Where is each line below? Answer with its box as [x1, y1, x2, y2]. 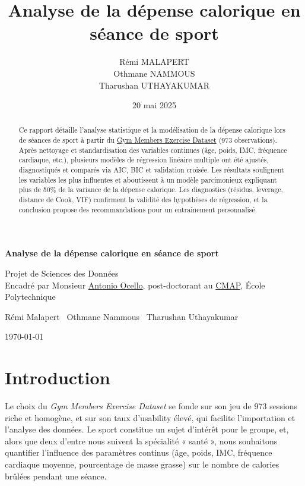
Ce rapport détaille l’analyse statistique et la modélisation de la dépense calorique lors [18, 125, 285, 135]
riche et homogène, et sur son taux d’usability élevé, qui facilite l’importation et [5, 411, 296, 424]
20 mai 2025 [132, 99, 176, 111]
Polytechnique [5, 290, 56, 303]
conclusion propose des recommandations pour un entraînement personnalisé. [18, 204, 258, 214]
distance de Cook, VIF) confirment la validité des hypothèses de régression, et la [18, 195, 268, 205]
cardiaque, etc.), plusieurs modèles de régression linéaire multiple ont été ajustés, [18, 155, 269, 165]
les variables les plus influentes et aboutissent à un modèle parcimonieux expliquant [18, 174, 277, 184]
